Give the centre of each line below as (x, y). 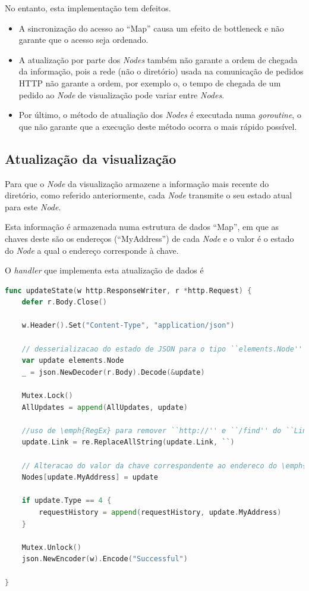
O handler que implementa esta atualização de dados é (104, 270)
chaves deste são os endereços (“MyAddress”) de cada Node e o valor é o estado (149, 238)
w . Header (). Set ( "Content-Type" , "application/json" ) (128, 326)
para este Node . (33, 206)
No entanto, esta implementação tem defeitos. (88, 8)
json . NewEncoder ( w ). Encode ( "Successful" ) (105, 559)
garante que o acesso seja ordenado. (83, 40)
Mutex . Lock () (47, 396)
